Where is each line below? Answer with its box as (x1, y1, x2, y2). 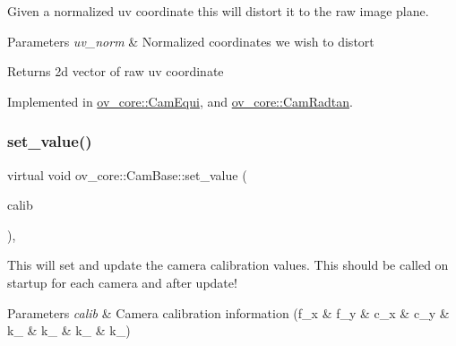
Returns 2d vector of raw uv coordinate (7, 62, 224, 81)
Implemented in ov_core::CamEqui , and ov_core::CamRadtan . (7, 91, 353, 110)
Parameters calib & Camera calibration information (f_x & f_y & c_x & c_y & (7, 303, 450, 322)
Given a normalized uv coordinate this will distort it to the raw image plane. (7, 2, 429, 20)
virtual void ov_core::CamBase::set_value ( (7, 165, 247, 184)
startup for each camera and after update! (7, 272, 237, 291)
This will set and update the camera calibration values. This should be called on (7, 255, 449, 274)
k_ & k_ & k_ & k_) (7, 321, 131, 340)
